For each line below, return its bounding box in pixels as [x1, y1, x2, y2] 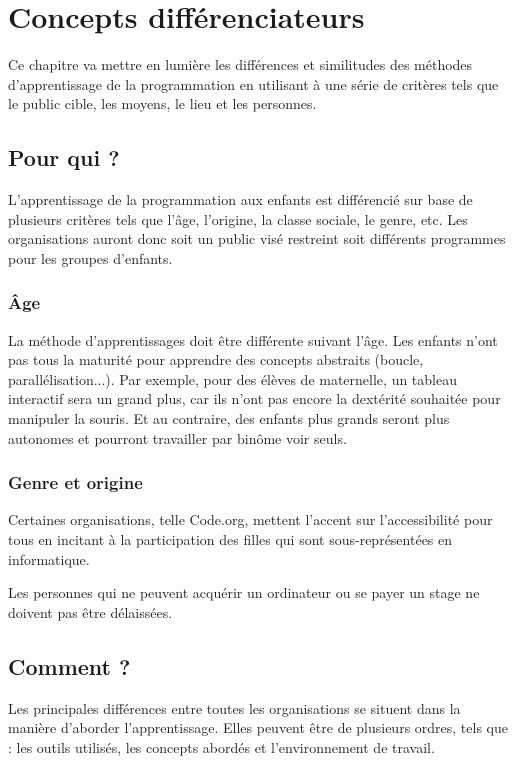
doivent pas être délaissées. [8, 601, 173, 622]
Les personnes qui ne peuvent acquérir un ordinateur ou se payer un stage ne [8, 582, 480, 603]
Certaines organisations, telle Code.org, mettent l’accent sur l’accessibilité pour [8, 509, 493, 530]
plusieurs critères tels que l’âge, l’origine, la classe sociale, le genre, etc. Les [8, 208, 468, 229]
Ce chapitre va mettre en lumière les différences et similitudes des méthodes [8, 54, 473, 75]
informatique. [8, 548, 90, 569]
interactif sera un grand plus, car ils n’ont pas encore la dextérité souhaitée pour [8, 388, 501, 409]
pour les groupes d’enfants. [8, 247, 173, 268]
